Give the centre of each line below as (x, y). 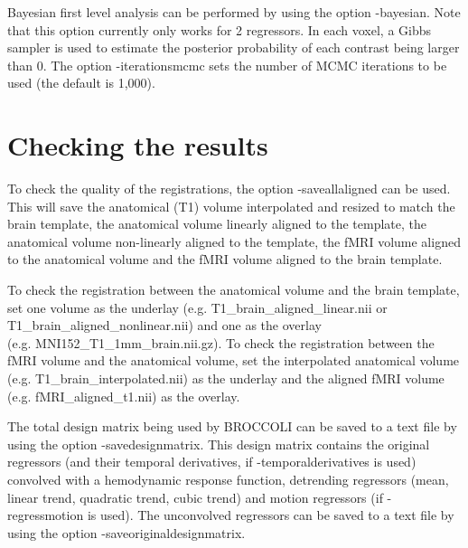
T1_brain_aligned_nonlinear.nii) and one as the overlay (164, 325)
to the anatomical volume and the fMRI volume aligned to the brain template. (225, 259)
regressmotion (46, 515)
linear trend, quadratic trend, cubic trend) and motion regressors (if (195, 497)
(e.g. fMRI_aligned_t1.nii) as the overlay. (124, 396)
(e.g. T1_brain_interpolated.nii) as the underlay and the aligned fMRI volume (226, 378)
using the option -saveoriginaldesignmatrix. (126, 532)
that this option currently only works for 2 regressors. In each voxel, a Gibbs (220, 29)
